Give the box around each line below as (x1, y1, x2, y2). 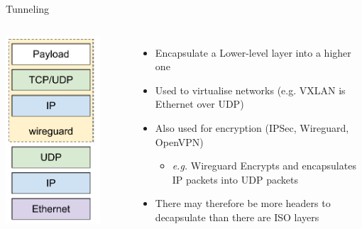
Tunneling (6, 1, 50, 16)
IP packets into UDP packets (172, 172, 298, 186)
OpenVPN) (155, 134, 204, 149)
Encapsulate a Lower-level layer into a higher (155, 45, 351, 60)
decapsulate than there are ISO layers (155, 209, 319, 224)
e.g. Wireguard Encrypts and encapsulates (172, 158, 356, 173)
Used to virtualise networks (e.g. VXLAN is (155, 82, 346, 97)
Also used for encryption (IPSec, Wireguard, (155, 120, 349, 135)
